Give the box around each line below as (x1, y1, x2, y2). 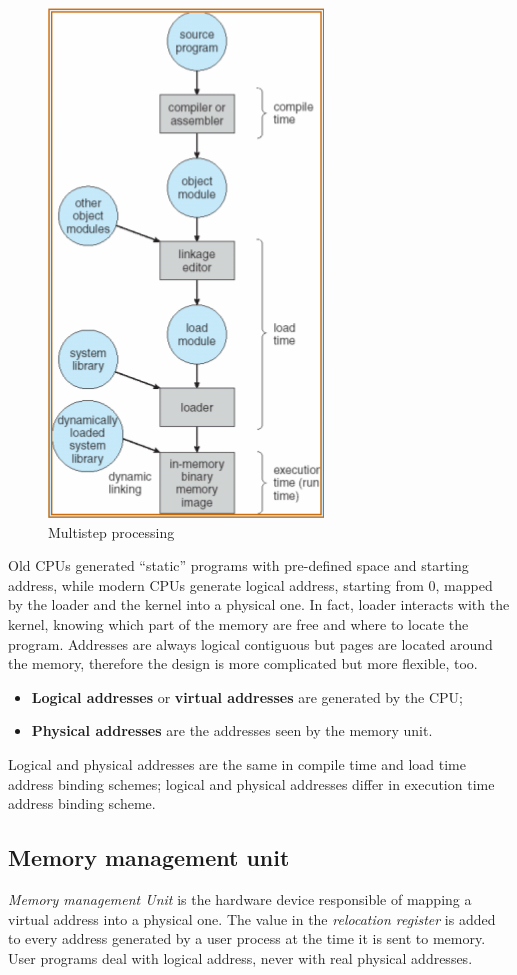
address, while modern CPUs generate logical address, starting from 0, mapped (8, 574, 493, 595)
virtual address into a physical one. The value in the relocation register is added (8, 908, 496, 929)
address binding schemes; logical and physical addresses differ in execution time (8, 773, 495, 794)
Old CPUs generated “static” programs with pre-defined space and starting (8, 555, 469, 576)
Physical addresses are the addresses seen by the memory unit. (31, 720, 433, 741)
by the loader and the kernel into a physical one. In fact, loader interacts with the (8, 594, 510, 615)
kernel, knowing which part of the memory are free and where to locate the (8, 613, 469, 634)
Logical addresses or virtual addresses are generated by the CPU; (31, 686, 463, 707)
